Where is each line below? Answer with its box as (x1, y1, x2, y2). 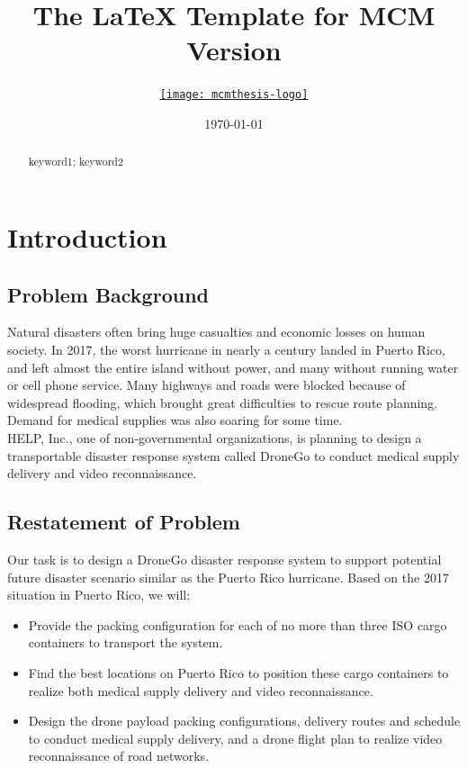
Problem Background (7, 280, 209, 308)
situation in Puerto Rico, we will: (7, 585, 191, 604)
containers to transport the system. (28, 633, 223, 652)
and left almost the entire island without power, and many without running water (7, 357, 459, 376)
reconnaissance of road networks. (28, 746, 210, 765)
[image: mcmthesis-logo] (159, 88, 309, 102)
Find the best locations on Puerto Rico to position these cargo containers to (28, 663, 449, 682)
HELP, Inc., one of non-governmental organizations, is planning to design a (7, 428, 422, 447)
